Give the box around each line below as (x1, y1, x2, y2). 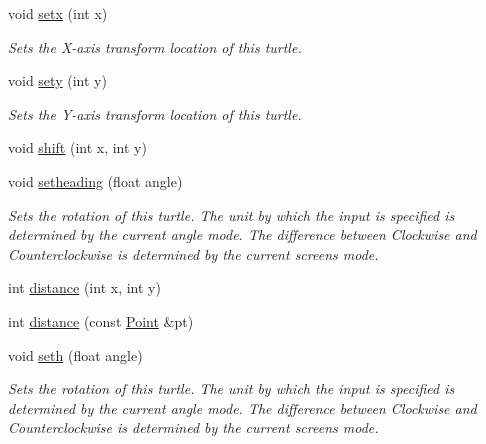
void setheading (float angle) (8, 170, 183, 191)
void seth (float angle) (8, 344, 143, 365)
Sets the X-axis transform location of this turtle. (8, 36, 302, 57)
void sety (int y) (8, 70, 107, 91)
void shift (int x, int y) (8, 137, 147, 158)
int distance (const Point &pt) (8, 310, 194, 331)
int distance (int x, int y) (8, 277, 161, 298)
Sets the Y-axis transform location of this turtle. (8, 103, 302, 124)
